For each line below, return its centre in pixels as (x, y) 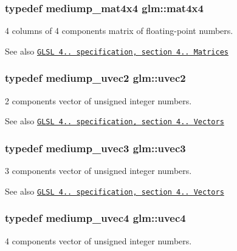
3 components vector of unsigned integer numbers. (98, 171)
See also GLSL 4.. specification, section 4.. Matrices (117, 51)
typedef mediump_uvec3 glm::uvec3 (95, 148)
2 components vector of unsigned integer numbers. (98, 100)
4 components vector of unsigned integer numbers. (98, 240)
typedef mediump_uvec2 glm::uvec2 (95, 78)
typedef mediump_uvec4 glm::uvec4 (95, 218)
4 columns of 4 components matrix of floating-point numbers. (119, 31)
